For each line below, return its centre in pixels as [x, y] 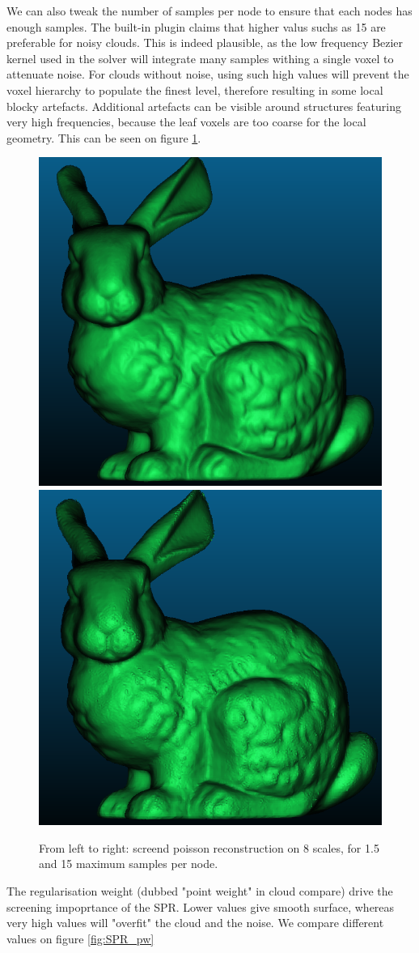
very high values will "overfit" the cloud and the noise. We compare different [195, 923]
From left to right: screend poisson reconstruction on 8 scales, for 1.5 [209, 847]
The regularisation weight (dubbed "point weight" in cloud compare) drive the [200, 890]
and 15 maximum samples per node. [129, 864]
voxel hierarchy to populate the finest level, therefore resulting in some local [195, 89]
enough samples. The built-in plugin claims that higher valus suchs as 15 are [196, 26]
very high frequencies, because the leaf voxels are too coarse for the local [186, 122]
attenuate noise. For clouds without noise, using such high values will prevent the [208, 74]
